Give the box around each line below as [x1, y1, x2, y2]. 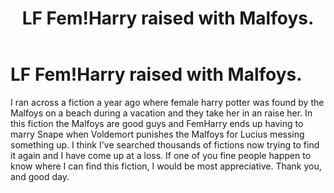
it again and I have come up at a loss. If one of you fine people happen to [10, 149, 312, 161]
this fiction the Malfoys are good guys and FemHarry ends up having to [10, 117, 304, 129]
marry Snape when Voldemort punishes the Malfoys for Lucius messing [10, 128, 305, 140]
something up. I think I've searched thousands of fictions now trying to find [10, 138, 320, 151]
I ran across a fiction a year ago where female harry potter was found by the [10, 96, 325, 108]
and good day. [10, 170, 70, 182]
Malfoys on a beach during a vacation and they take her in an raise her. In [10, 107, 313, 119]
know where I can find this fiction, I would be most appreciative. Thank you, [10, 160, 322, 172]
